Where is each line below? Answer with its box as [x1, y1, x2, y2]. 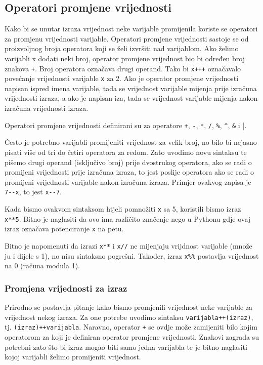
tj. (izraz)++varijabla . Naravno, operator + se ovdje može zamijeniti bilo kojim [5, 321, 257, 332]
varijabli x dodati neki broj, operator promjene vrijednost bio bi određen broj [5, 53, 245, 63]
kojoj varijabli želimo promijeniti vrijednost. [5, 351, 141, 362]
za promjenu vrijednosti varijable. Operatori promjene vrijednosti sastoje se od [5, 33, 249, 44]
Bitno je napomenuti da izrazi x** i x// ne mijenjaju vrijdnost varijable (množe [5, 240, 252, 251]
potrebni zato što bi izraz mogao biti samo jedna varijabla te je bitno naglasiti [5, 341, 247, 352]
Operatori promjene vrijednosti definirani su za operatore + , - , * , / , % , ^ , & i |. [5, 119, 247, 130]
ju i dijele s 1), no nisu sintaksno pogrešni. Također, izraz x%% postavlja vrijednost [5, 250, 259, 261]
